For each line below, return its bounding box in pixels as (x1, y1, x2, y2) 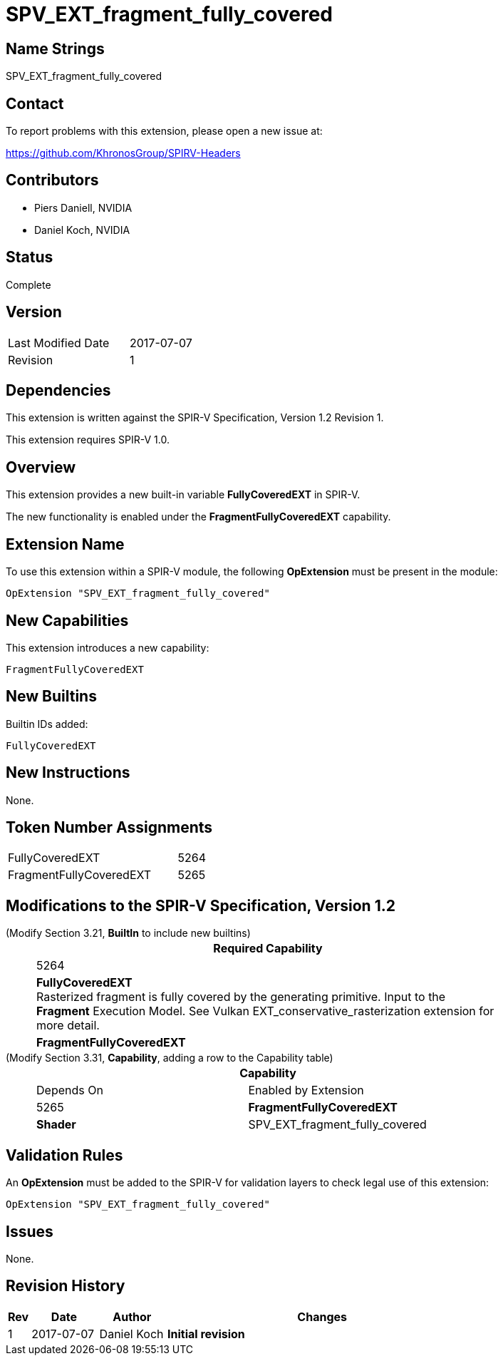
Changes (297, 1309, 347, 1324)
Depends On (36, 1083, 103, 1098)
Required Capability (213, 941, 323, 956)
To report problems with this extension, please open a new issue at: (6, 125, 323, 138)
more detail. (36, 1018, 100, 1033)
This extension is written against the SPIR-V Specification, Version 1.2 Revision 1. (6, 411, 384, 424)
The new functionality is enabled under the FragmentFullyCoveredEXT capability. (6, 510, 391, 523)
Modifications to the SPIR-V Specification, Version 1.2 (6, 896, 395, 915)
